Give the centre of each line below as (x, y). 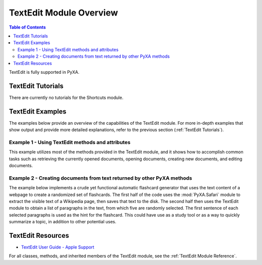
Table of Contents (27, 27)
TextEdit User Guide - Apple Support (58, 247)
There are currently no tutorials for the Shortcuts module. (66, 98)
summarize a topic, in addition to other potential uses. (63, 222)
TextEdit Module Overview (64, 13)
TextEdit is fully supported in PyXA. (44, 72)
